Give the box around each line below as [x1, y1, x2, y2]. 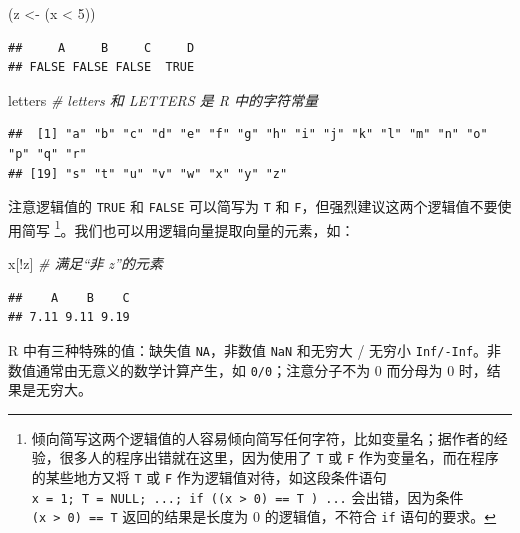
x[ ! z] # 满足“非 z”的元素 [8, 253, 163, 274]
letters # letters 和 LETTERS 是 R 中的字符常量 [8, 89, 318, 110]
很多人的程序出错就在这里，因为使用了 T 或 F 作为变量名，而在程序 [59, 447, 499, 468]
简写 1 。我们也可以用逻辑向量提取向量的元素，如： [21, 216, 355, 240]
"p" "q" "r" [8, 146, 87, 161]
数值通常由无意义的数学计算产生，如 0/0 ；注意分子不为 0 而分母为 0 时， [8, 359, 487, 380]
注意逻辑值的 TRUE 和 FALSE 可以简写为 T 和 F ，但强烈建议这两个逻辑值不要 [8, 196, 498, 217]
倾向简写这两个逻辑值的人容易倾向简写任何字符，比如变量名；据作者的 [31, 427, 494, 448]
